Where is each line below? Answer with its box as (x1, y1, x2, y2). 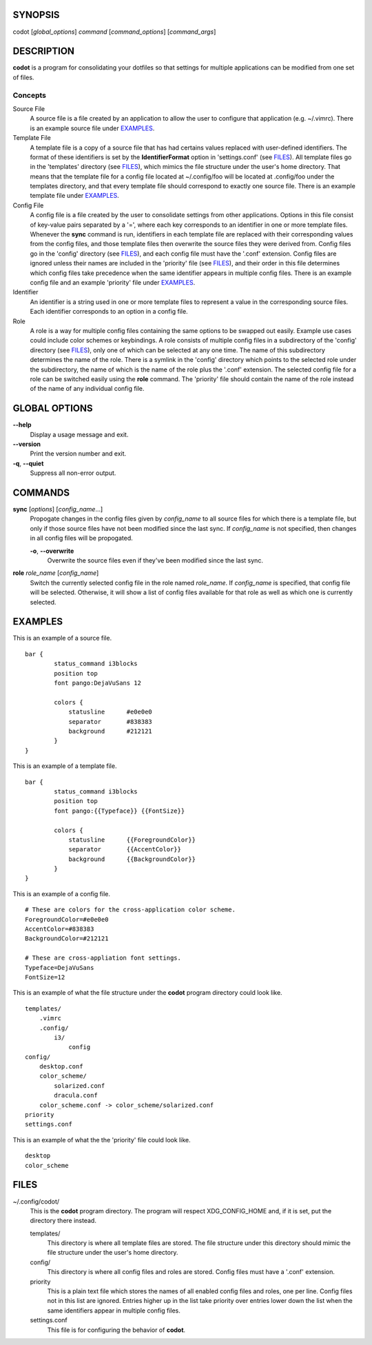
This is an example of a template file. (12, 762, 117, 770)
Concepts (12, 90, 47, 100)
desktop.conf (39, 1062, 83, 1071)
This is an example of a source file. (12, 634, 112, 643)
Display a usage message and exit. (30, 430, 129, 438)
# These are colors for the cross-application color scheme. (25, 906, 236, 913)
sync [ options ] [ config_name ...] (12, 505, 103, 514)
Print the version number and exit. (30, 449, 127, 458)
